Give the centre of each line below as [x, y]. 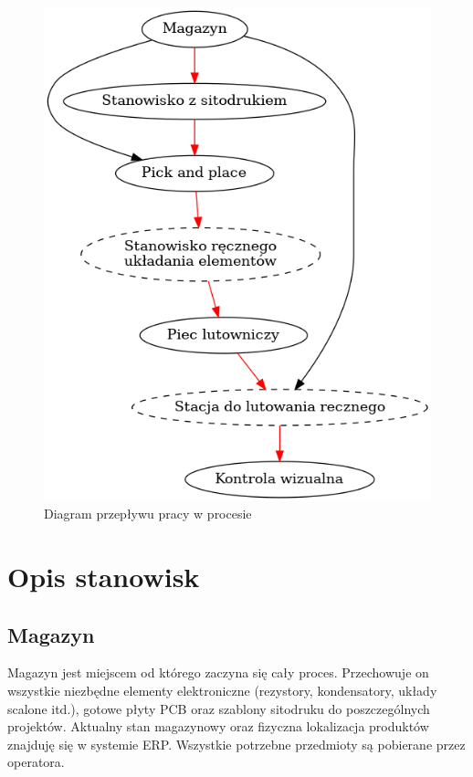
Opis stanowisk [104, 577]
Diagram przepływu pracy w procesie [148, 514]
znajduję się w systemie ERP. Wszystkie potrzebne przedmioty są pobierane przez [236, 744]
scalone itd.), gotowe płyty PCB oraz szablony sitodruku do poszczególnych [219, 708]
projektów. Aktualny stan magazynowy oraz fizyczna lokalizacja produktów [218, 726]
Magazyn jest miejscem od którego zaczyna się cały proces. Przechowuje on [218, 672]
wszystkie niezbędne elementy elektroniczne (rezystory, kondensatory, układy [222, 691]
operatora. [36, 762]
